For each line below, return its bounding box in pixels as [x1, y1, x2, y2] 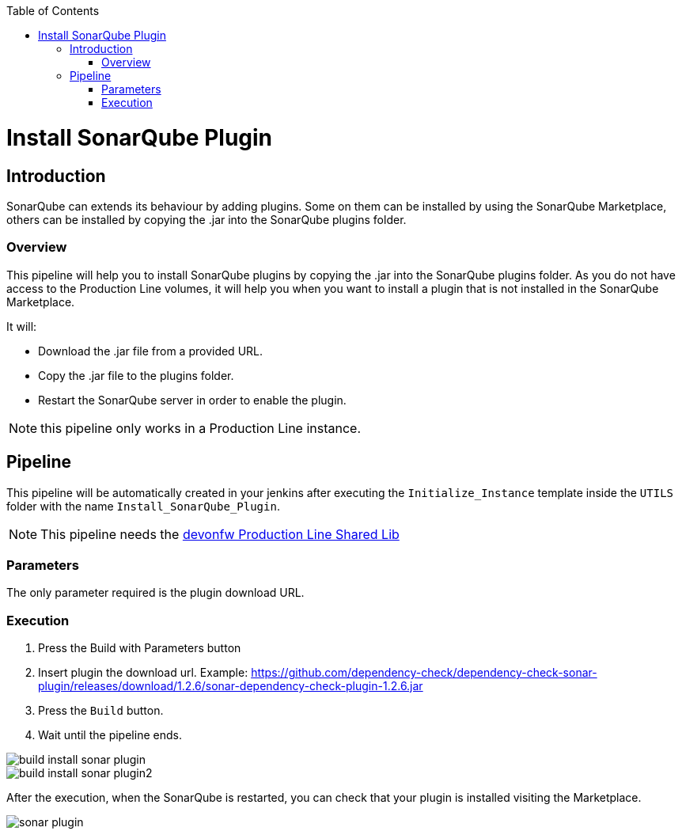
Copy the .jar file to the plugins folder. [38, 368, 234, 382]
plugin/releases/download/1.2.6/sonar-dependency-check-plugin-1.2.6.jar [38, 679, 423, 693]
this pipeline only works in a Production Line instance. [40, 419, 362, 436]
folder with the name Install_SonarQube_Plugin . [6, 499, 280, 513]
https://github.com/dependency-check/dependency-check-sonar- [251, 666, 597, 680]
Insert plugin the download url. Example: [38, 666, 248, 680]
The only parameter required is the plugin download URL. [6, 586, 305, 600]
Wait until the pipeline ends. [38, 728, 182, 742]
